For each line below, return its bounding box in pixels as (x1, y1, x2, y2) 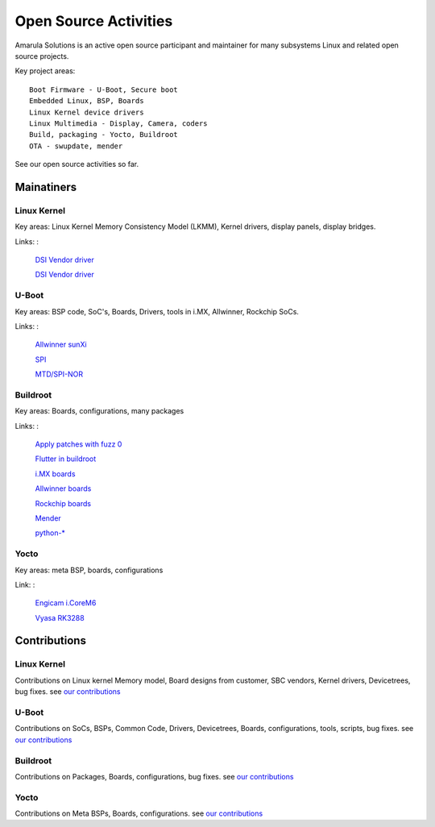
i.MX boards (35, 468, 76, 479)
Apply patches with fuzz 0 (35, 439, 122, 449)
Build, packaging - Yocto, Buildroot (29, 130, 179, 139)
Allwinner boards (35, 484, 92, 493)
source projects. (14, 51, 69, 60)
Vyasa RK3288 (35, 613, 85, 622)
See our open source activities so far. (14, 160, 139, 169)
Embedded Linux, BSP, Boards (29, 97, 144, 106)
